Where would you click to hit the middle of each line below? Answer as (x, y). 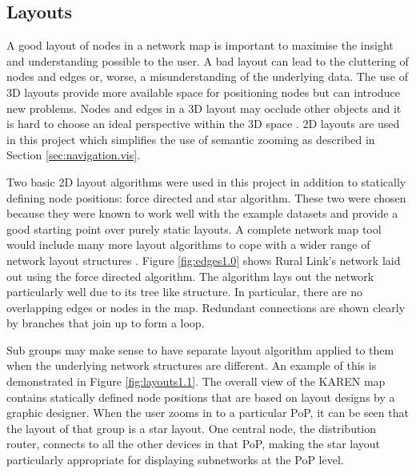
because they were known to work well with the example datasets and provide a (202, 213)
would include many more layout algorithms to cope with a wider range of (188, 245)
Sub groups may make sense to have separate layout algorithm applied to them (200, 349)
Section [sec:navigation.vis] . (74, 155)
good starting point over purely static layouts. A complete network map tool (194, 228)
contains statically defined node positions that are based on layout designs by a (201, 397)
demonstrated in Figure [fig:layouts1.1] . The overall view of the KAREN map (196, 381)
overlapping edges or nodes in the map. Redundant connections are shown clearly (206, 307)
